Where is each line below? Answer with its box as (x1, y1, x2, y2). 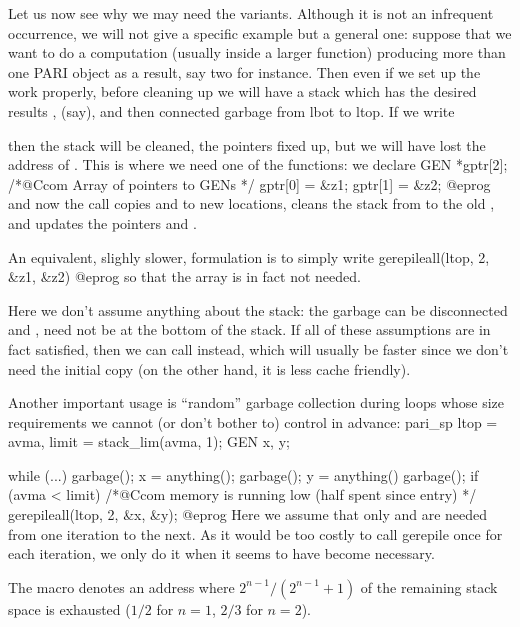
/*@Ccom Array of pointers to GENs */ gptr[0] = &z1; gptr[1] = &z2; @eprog (8, 173, 491, 194)
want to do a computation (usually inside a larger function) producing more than (8, 42, 506, 63)
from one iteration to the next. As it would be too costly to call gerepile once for (8, 523, 503, 544)
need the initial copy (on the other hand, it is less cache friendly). (8, 358, 411, 379)
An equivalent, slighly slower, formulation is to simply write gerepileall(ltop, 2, (8, 246, 490, 267)
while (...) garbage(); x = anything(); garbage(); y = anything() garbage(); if (8, 464, 479, 485)
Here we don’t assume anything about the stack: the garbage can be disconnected (8, 299, 508, 320)
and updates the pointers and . (8, 212, 197, 233)
